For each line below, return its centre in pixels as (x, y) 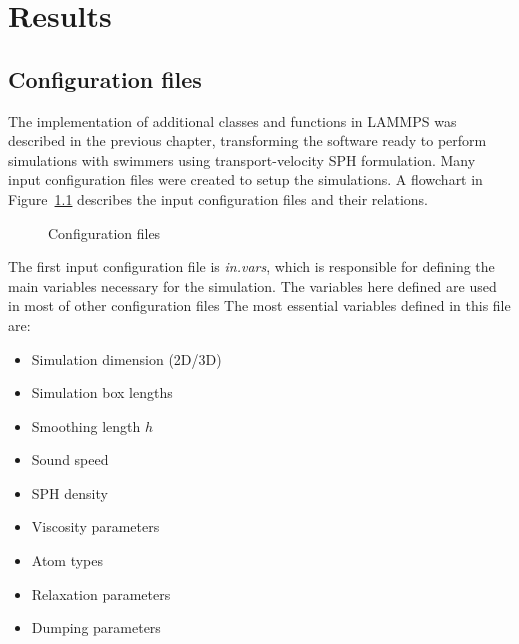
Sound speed (70, 459)
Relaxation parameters (101, 593)
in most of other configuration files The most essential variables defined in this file (259, 305)
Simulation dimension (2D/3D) (126, 358)
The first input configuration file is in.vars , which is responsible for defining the (251, 266)
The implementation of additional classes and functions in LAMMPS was (232, 120)
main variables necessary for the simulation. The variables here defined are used (252, 285)
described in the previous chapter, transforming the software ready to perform (247, 140)
